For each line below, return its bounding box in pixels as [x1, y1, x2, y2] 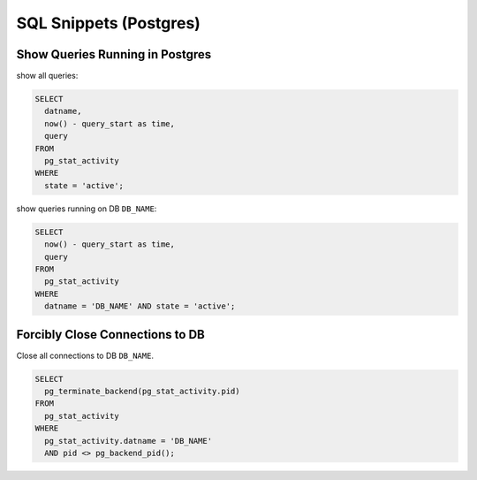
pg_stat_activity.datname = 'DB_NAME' [44, 436, 212, 446]
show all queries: [16, 71, 79, 81]
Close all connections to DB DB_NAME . [16, 350, 155, 361]
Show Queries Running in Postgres [16, 47, 212, 62]
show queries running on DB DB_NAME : [16, 203, 157, 214]
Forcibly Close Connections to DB [16, 327, 205, 342]
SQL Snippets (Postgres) [16, 13, 201, 33]
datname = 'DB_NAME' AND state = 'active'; [44, 301, 236, 311]
